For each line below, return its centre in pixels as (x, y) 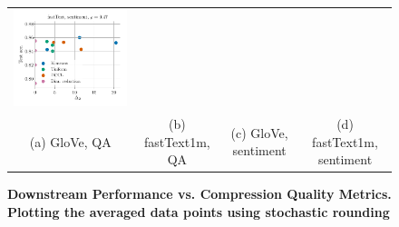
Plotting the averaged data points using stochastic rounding (199, 211)
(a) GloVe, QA (70, 141)
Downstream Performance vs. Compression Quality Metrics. (199, 194)
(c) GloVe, (259, 132)
